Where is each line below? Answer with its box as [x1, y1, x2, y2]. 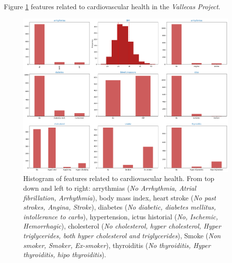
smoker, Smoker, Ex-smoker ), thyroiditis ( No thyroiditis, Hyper [23, 240, 211, 250]
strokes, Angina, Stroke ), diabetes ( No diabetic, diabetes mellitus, [23, 202, 216, 212]
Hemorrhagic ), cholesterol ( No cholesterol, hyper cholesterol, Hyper [23, 221, 221, 231]
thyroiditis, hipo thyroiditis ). [23, 249, 106, 260]
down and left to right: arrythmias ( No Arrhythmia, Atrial [23, 183, 196, 193]
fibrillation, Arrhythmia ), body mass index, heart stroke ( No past [23, 192, 216, 202]
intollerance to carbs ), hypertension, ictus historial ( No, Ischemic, [23, 211, 218, 221]
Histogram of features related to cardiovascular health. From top [23, 173, 215, 183]
